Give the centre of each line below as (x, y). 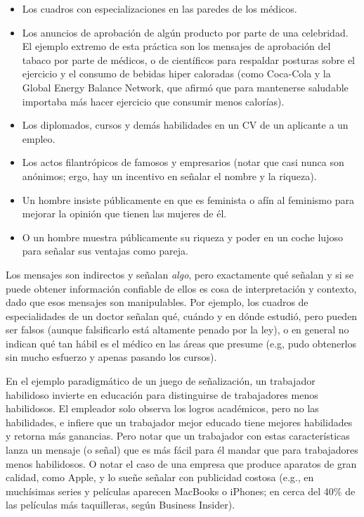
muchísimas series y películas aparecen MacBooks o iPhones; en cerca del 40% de (181, 491)
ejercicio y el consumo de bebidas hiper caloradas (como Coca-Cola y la (176, 74)
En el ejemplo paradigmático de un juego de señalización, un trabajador (161, 381)
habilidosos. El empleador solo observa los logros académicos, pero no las (162, 408)
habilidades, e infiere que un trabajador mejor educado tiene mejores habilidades (179, 422)
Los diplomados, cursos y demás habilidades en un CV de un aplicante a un (185, 125)
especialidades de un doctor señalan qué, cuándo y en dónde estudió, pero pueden (182, 315)
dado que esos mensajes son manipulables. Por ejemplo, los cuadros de (157, 302)
